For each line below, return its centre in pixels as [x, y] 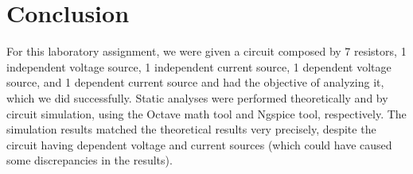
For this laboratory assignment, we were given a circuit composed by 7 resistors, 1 [206, 51]
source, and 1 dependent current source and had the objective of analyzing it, [195, 82]
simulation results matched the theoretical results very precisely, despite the [191, 129]
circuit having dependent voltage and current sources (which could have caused [199, 144]
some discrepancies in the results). [90, 160]
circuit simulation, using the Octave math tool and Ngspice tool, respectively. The [206, 113]
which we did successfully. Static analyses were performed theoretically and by [197, 97]
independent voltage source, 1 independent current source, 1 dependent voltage [199, 66]
